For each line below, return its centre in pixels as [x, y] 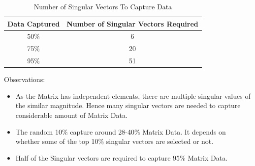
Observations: [25, 79]
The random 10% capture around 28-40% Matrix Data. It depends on [121, 131]
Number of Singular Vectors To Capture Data [103, 6]
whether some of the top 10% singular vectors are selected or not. [114, 141]
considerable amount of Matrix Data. [71, 115]
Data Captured [34, 23]
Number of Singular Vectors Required [132, 23]
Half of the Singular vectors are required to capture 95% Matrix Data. [122, 157]
